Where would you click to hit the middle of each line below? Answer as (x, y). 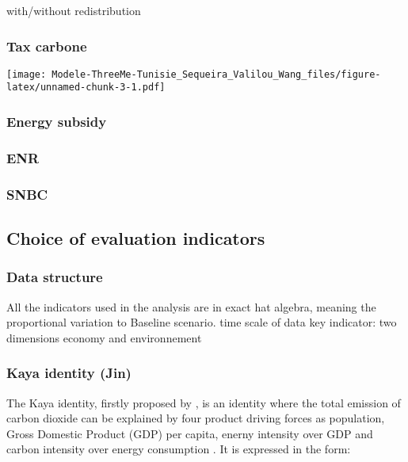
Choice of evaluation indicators (136, 238)
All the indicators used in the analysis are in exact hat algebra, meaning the (191, 306)
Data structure (55, 277)
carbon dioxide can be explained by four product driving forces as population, (196, 418)
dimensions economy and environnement (104, 337)
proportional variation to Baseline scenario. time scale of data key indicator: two (202, 322)
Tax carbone (47, 46)
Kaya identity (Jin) (69, 373)
